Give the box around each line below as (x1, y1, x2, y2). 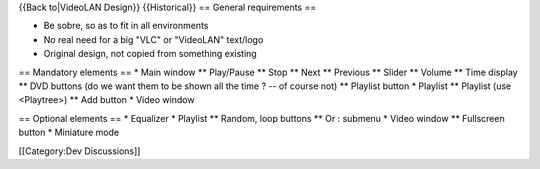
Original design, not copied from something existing (43, 48, 257, 60)
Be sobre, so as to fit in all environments (43, 20, 209, 32)
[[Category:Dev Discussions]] (18, 145, 141, 157)
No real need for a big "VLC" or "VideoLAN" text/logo (43, 33, 264, 45)
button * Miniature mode (18, 126, 120, 139)
